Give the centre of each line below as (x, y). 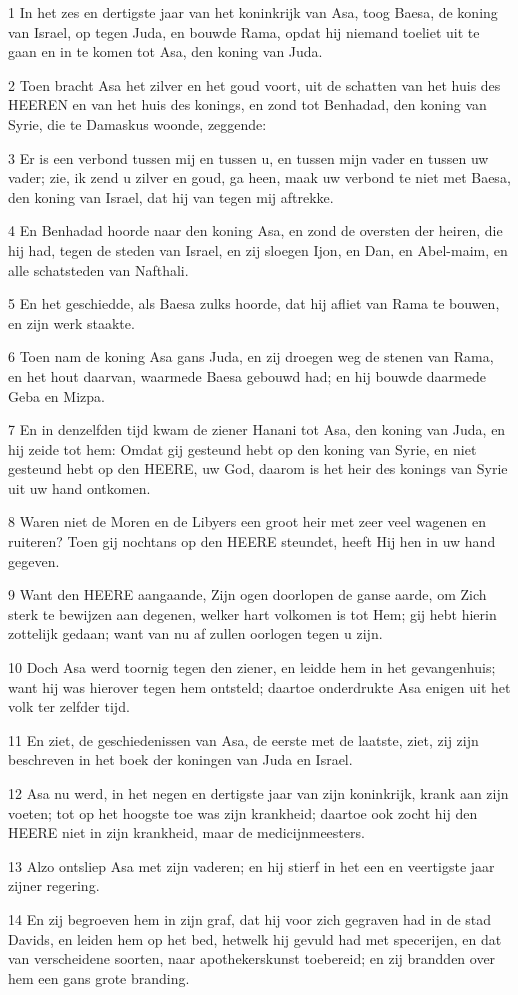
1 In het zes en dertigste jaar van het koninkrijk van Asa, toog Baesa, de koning (253, 12)
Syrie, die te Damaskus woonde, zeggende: (137, 123)
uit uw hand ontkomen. (79, 487)
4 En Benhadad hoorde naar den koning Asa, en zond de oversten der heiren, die (255, 230)
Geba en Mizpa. (56, 395)
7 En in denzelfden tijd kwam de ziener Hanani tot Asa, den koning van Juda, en (257, 429)
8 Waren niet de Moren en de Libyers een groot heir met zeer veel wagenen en (247, 521)
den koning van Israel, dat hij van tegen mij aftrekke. (171, 196)
